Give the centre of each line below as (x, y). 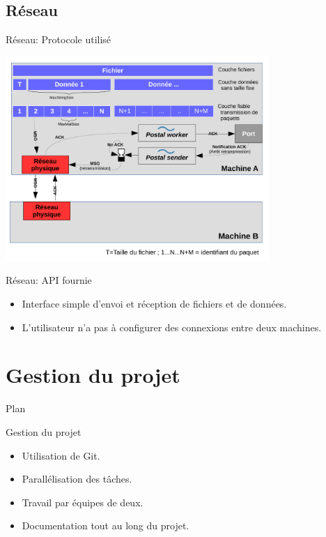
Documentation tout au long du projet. (106, 525)
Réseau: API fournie (49, 280)
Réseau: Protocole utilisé (59, 39)
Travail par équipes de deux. (83, 502)
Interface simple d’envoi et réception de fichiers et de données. (154, 304)
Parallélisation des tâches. (77, 479)
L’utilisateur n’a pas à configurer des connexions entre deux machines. (172, 327)
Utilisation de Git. (61, 455)
